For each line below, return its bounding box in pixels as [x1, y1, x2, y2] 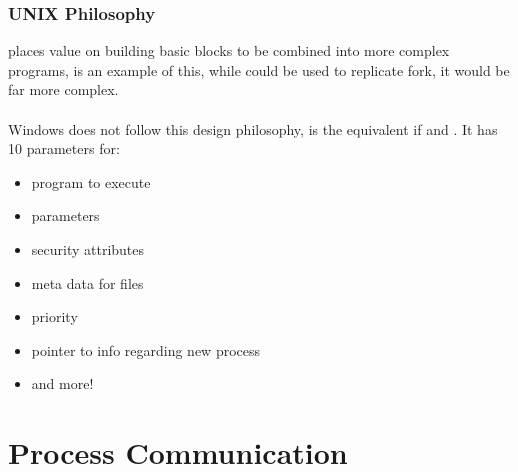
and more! [31, 373, 94, 394]
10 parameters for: [8, 138, 120, 159]
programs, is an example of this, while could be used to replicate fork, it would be [8, 59, 510, 80]
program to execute [31, 171, 151, 192]
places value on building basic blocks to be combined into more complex [8, 40, 450, 61]
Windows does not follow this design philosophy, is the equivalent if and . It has [8, 118, 498, 139]
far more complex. [8, 79, 119, 100]
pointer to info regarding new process [31, 339, 261, 360]
